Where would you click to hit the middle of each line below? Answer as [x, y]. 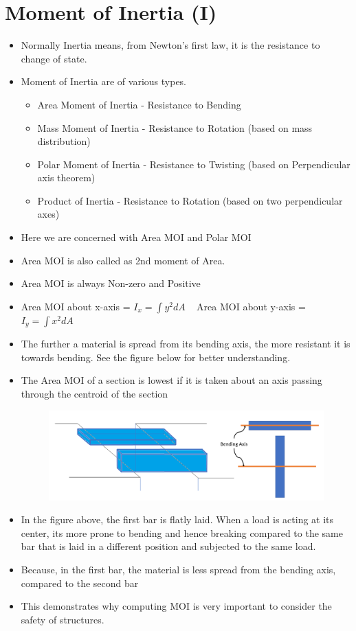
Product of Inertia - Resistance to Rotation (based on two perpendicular [190, 200]
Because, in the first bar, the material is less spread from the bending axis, [178, 569]
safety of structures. [63, 619]
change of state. [54, 58]
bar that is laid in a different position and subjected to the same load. [168, 546]
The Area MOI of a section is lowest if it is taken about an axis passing [171, 380]
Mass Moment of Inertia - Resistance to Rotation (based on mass [175, 127]
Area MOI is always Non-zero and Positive [111, 283]
